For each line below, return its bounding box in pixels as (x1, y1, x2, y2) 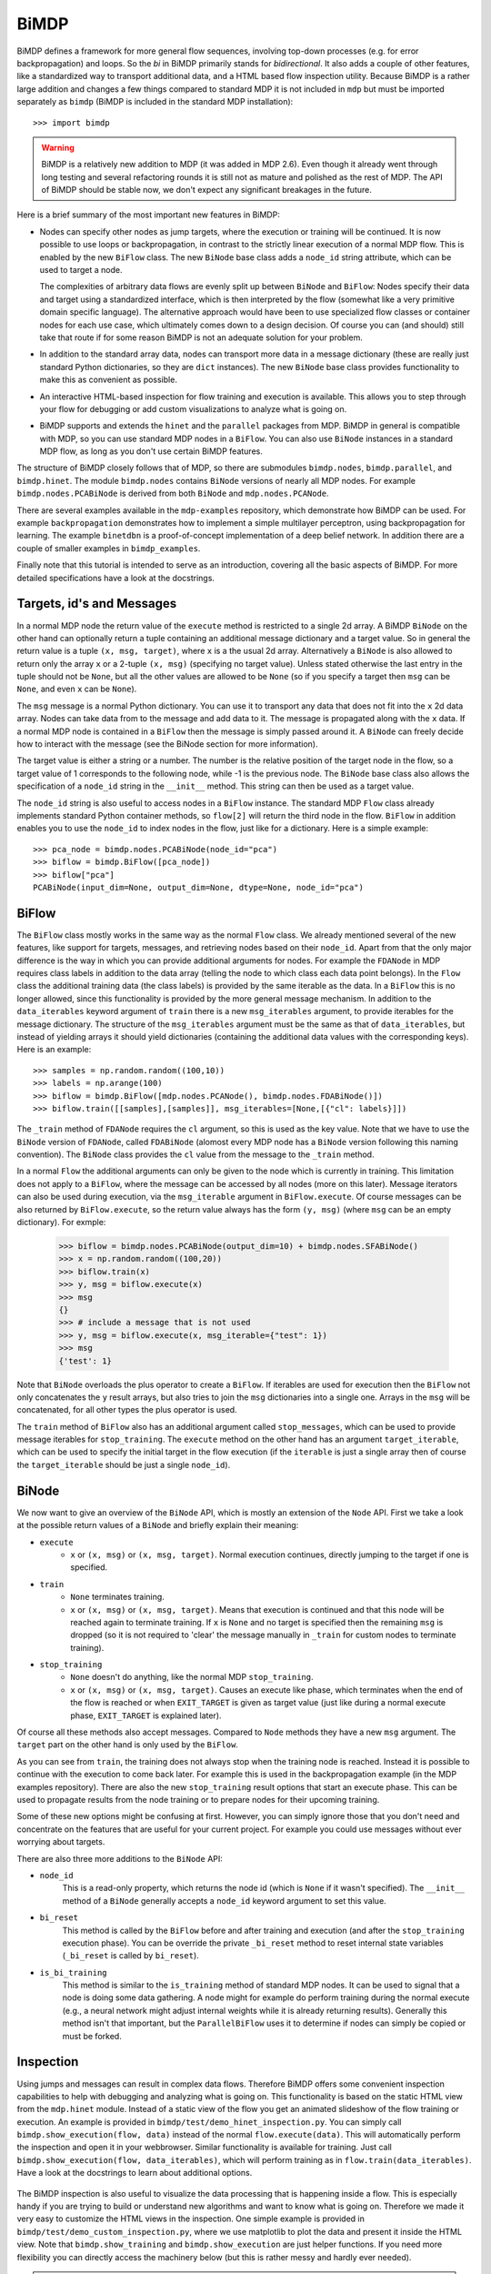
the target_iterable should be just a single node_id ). (16, 1459, 231, 1470)
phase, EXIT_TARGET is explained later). (70, 1710, 222, 1721)
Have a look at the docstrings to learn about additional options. (16, 2168, 253, 2178)
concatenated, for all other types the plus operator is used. (16, 1404, 237, 1415)
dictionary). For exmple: (16, 1217, 106, 1228)
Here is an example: (16, 1044, 92, 1055)
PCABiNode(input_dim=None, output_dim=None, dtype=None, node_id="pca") (33, 882, 364, 892)
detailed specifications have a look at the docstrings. (16, 572, 215, 583)
